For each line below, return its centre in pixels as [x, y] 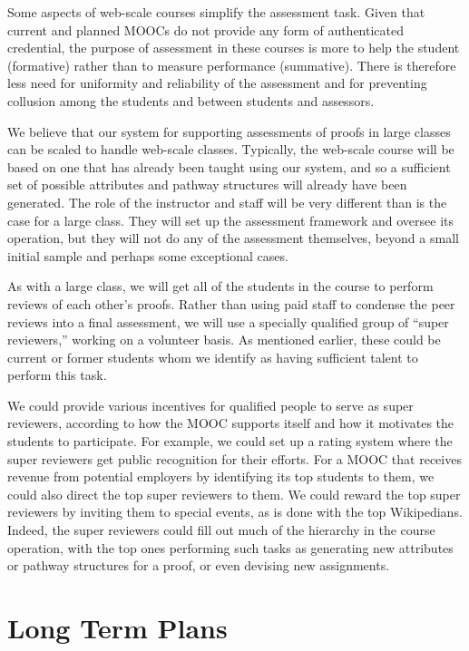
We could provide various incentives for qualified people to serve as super [210, 405]
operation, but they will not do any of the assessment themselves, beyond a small [233, 238]
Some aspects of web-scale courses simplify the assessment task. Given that [216, 12]
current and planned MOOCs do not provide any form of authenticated [206, 29]
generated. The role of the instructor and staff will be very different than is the [227, 202]
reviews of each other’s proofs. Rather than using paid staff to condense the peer [231, 303]
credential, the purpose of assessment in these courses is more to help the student [234, 48]
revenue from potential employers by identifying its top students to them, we [221, 476]
